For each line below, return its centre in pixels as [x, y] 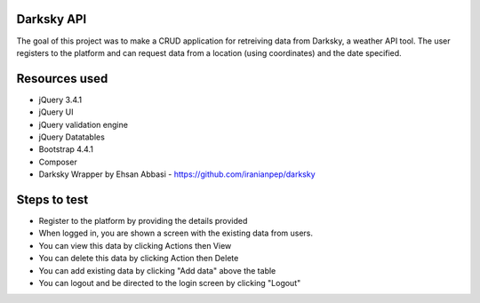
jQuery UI [56, 112]
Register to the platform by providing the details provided [143, 221]
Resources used [62, 79]
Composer [58, 162]
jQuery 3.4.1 [60, 100]
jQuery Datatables [72, 137]
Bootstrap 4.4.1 [66, 149]
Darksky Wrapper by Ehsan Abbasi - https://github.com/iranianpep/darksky [177, 174]
